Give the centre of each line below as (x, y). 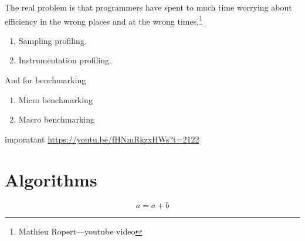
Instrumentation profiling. (65, 60)
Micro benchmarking (55, 99)
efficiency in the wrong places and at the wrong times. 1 (104, 20)
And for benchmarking (45, 80)
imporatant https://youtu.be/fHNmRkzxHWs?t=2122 (102, 139)
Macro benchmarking (57, 119)
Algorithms (51, 179)
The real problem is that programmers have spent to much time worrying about (148, 7)
